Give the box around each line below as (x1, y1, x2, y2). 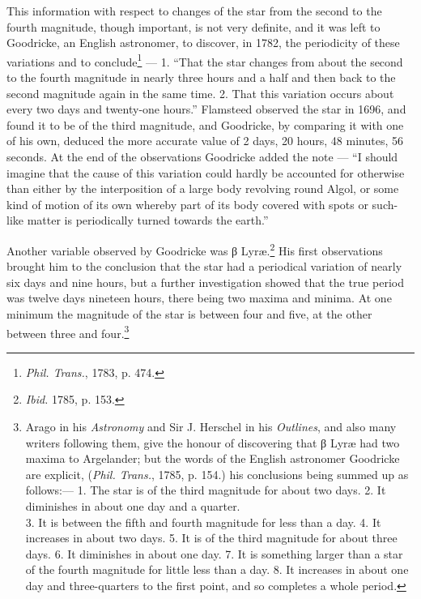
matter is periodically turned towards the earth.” (27, 212, 269, 229)
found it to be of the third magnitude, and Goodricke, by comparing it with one (6, 116, 404, 133)
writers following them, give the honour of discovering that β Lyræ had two (25, 434, 400, 451)
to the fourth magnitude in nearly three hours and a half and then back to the (6, 69, 396, 86)
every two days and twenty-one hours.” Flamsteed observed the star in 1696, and (6, 101, 406, 118)
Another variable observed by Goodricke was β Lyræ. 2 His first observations (6, 239, 383, 259)
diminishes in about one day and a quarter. (25, 498, 240, 514)
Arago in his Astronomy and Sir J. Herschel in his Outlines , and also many (25, 418, 397, 435)
